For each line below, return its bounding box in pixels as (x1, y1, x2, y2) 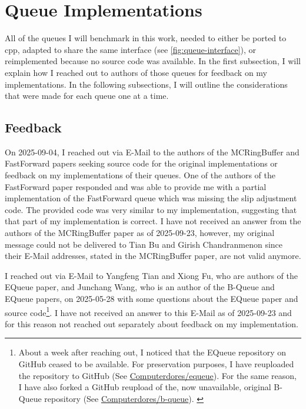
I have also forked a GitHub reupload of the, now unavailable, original (18, 381, 271, 393)
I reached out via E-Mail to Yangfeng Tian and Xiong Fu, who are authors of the (5, 269, 298, 281)
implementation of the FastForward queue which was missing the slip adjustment (5, 192, 297, 204)
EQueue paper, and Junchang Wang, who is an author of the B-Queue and (5, 281, 275, 293)
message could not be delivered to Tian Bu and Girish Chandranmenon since (5, 238, 283, 250)
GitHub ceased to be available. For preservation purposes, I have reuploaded (18, 358, 294, 370)
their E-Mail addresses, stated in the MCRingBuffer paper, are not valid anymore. (5, 250, 301, 262)
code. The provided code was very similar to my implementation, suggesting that (5, 203, 297, 215)
